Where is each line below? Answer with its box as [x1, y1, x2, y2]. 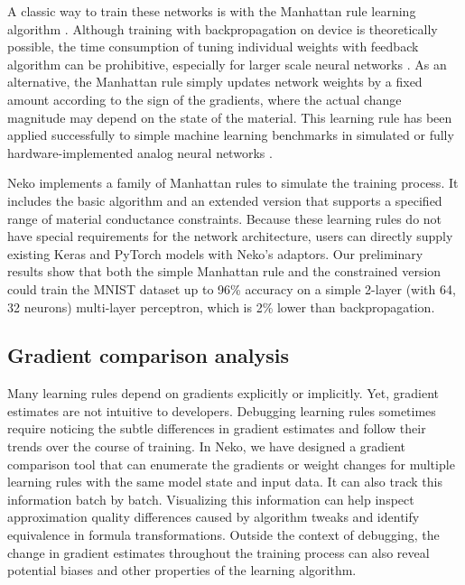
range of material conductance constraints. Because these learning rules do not [7, 209, 442, 227]
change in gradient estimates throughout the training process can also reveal [7, 543, 430, 562]
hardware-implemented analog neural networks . [7, 143, 273, 162]
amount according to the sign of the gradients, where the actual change [7, 89, 402, 108]
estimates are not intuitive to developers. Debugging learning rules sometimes [7, 401, 436, 420]
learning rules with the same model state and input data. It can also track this [7, 472, 442, 491]
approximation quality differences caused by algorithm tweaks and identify [7, 507, 420, 526]
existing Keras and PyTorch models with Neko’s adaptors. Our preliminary [7, 244, 423, 263]
